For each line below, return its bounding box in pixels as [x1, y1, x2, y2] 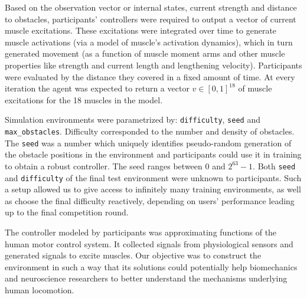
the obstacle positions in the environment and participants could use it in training [5, 148, 302, 161]
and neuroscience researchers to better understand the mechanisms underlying [5, 272, 288, 284]
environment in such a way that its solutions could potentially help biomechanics [5, 260, 298, 273]
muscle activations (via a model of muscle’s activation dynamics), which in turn [5, 35, 293, 48]
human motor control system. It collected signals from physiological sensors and [5, 237, 293, 250]
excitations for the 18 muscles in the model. [5, 93, 163, 106]
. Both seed [253, 159, 296, 172]
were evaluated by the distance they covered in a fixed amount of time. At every [5, 70, 295, 83]
